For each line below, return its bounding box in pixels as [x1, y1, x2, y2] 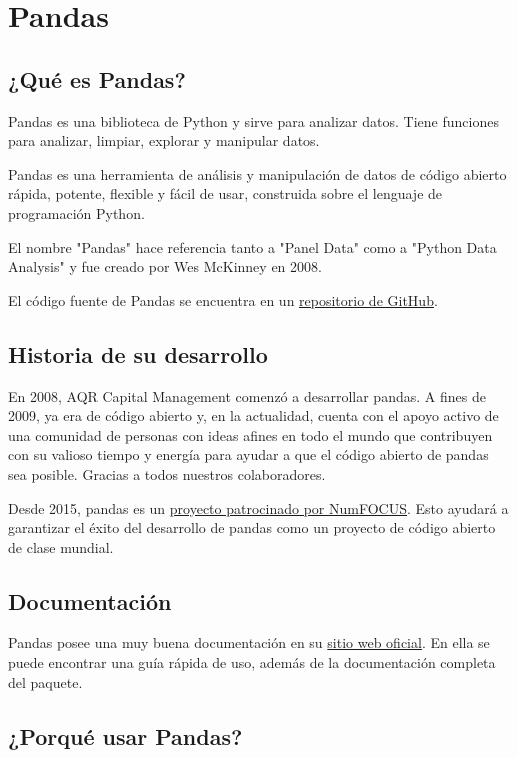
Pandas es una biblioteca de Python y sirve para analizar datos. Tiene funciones [8, 110, 499, 131]
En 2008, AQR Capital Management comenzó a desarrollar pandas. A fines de [8, 385, 486, 406]
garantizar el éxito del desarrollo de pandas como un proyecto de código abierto [8, 517, 496, 538]
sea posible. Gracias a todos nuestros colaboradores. [8, 463, 326, 484]
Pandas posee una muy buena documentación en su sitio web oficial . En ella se [8, 632, 490, 653]
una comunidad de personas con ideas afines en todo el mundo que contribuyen [8, 424, 493, 445]
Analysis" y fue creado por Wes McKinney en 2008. [8, 256, 322, 277]
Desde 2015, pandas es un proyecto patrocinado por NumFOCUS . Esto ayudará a [8, 497, 509, 518]
